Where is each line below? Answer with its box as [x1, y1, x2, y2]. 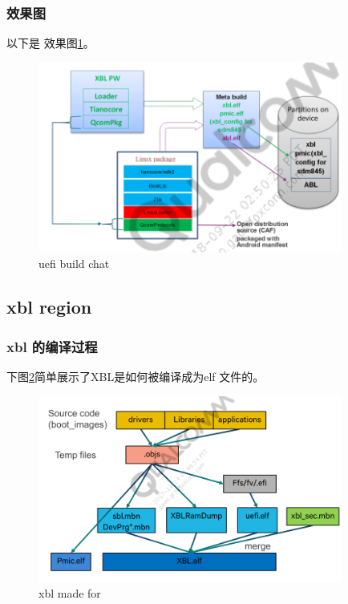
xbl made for [38, 585, 101, 602]
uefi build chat [38, 255, 110, 272]
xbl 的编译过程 [6, 336, 98, 356]
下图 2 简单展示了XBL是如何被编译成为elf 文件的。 [6, 368, 265, 385]
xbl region [6, 294, 92, 319]
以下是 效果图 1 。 [6, 34, 95, 51]
